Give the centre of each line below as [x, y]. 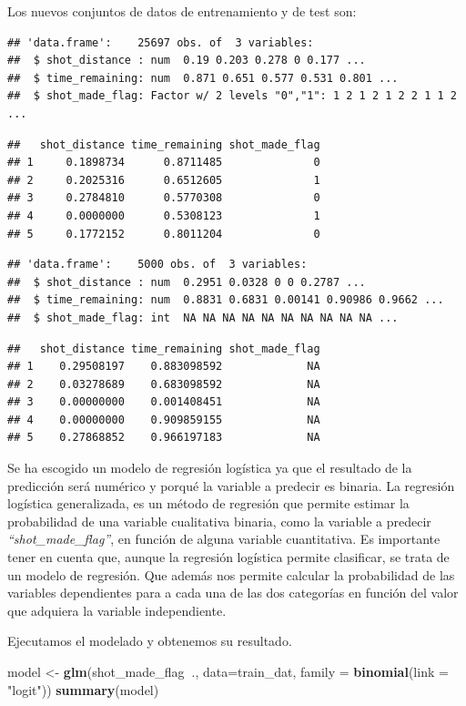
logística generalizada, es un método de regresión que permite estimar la [208, 503]
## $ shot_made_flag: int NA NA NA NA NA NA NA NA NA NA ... [203, 317]
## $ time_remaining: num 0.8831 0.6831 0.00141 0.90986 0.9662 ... [226, 300]
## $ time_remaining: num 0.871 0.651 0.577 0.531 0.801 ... [203, 78]
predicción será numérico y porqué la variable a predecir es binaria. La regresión [231, 485]
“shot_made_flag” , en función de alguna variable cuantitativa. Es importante [224, 539]
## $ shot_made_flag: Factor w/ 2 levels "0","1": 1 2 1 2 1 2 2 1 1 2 [232, 96]
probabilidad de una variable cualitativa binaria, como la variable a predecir [219, 521]
